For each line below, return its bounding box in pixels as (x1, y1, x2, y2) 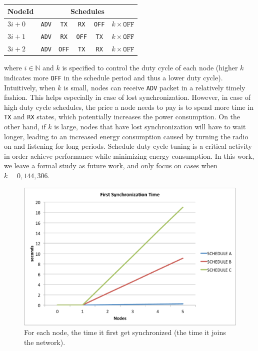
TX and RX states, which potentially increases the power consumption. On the (4, 111, 240, 122)
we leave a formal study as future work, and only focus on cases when (4, 160, 217, 171)
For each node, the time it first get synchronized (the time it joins (24, 327, 226, 338)
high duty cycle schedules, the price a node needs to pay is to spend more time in (4, 101, 253, 112)
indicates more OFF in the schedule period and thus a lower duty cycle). (4, 72, 223, 82)
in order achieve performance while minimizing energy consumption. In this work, (4, 150, 254, 161)
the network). (24, 337, 65, 347)
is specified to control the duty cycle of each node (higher (62, 62, 238, 73)
